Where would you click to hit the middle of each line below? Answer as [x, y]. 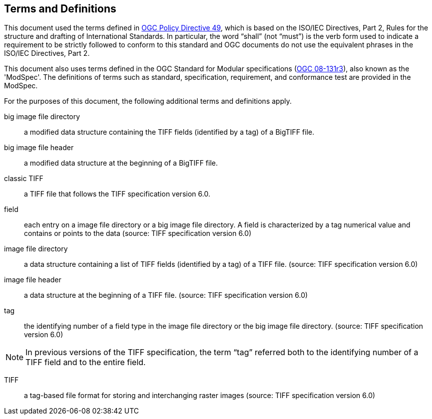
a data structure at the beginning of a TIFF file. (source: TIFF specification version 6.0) [166, 295]
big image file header [39, 148]
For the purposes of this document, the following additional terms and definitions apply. [148, 101]
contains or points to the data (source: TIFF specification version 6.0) [138, 233]
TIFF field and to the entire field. [86, 362]
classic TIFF [24, 179]
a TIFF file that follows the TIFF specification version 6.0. [117, 194]
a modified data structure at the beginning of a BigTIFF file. [121, 163]
